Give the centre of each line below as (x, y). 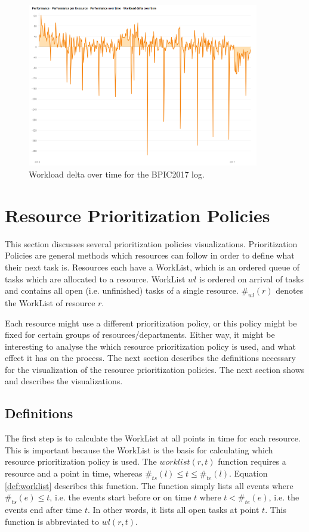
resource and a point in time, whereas (74, 473)
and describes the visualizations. (64, 381)
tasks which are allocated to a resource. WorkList (95, 279)
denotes (290, 290)
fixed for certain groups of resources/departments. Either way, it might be (140, 335)
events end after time (44, 510)
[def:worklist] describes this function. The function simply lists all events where (149, 485)
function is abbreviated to (52, 521)
